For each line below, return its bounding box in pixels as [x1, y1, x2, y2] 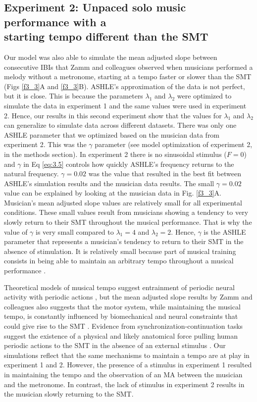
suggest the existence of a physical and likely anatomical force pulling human [4, 330, 238, 341]
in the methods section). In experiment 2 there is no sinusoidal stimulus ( [4, 149, 227, 159]
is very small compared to [36, 226, 114, 237]
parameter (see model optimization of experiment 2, [95, 139, 253, 150]
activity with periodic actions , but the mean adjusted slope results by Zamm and [4, 292, 253, 302]
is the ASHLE [204, 226, 246, 237]
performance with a [4, 14, 106, 29]
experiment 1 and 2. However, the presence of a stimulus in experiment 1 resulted [4, 359, 252, 370]
